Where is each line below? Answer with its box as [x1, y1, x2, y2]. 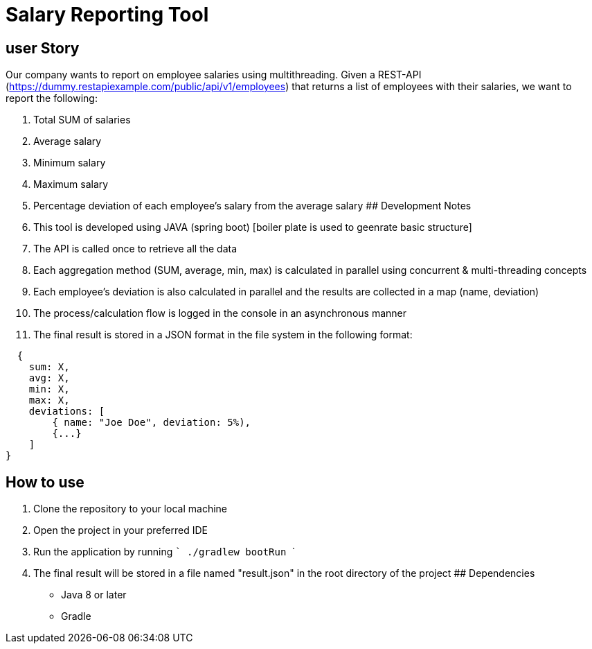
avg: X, [28, 372, 70, 384]
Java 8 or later [61, 589, 127, 601]
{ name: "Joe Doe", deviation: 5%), [52, 417, 251, 429]
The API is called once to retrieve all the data [33, 243, 237, 255]
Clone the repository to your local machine [33, 503, 228, 515]
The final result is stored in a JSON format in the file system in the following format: [33, 329, 413, 341]
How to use [6, 473, 84, 491]
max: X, [28, 395, 70, 406]
